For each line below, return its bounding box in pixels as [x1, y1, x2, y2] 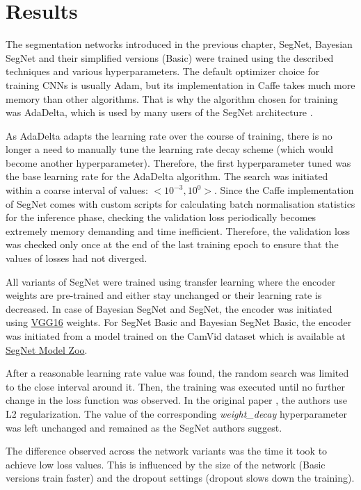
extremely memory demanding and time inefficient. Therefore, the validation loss [6, 223, 350, 238]
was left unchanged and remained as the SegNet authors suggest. [6, 420, 282, 434]
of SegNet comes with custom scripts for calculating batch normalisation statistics [6, 196, 355, 211]
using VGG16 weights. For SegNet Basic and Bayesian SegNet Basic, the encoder [6, 315, 352, 329]
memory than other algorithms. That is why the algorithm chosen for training [6, 91, 338, 106]
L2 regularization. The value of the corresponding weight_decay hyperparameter [6, 406, 347, 420]
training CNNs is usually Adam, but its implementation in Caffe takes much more [6, 77, 355, 92]
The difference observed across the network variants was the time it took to [6, 443, 328, 458]
